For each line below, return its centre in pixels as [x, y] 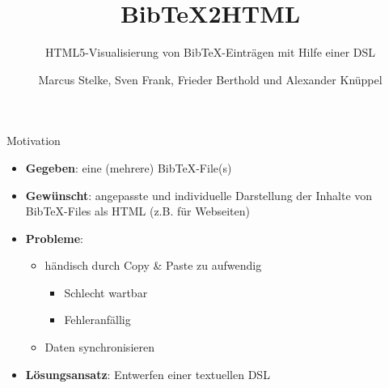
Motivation [34, 141]
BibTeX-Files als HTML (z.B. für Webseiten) [137, 211]
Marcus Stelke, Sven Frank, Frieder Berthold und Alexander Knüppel [210, 79]
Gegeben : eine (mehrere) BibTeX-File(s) [129, 167]
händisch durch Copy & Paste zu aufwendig [153, 265]
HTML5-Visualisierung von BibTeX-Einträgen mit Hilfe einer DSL [210, 52]
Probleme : [54, 238]
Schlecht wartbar [106, 292]
